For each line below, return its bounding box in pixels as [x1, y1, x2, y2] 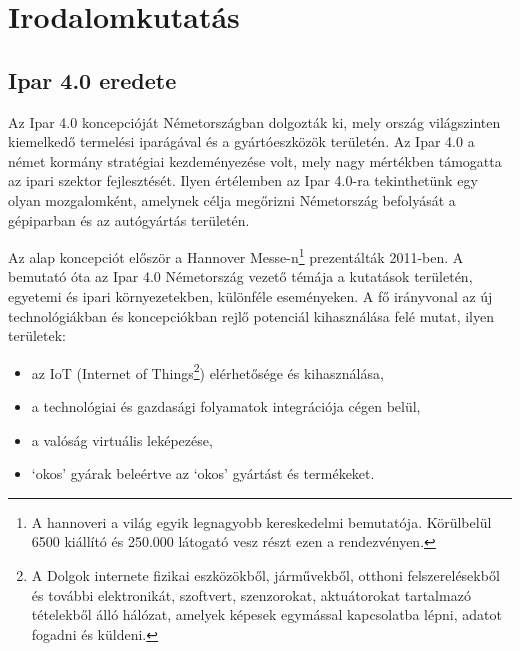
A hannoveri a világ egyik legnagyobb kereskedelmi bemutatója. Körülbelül [31, 511, 492, 532]
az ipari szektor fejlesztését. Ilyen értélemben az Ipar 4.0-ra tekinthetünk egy [8, 170, 478, 191]
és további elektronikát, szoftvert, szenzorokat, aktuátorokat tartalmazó [31, 584, 471, 605]
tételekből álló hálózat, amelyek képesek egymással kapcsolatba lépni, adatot [31, 604, 502, 625]
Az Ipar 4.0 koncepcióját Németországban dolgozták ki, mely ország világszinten [8, 111, 501, 132]
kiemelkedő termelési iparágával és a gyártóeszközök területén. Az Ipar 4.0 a [8, 131, 475, 152]
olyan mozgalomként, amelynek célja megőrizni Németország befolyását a [8, 189, 456, 210]
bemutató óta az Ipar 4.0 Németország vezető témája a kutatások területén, [8, 266, 473, 287]
